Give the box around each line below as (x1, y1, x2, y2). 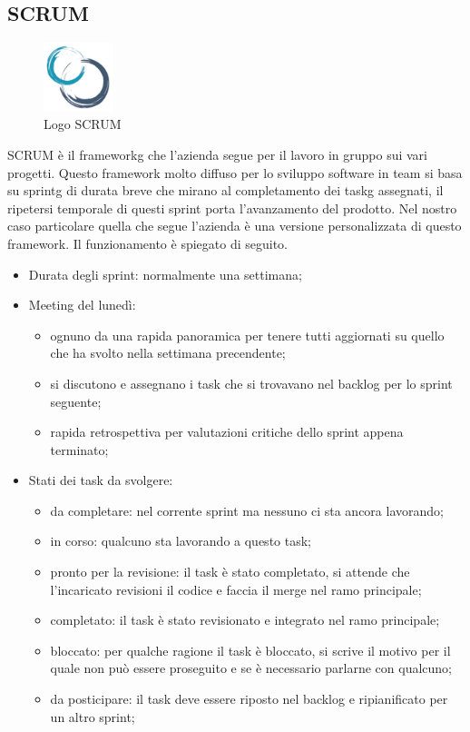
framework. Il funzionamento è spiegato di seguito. (7, 233, 289, 252)
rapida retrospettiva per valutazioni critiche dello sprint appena (50, 422, 404, 441)
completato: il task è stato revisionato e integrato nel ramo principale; (50, 610, 440, 629)
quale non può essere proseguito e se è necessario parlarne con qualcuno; (50, 658, 452, 678)
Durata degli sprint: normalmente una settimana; (28, 264, 302, 283)
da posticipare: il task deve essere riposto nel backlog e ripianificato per (50, 689, 448, 708)
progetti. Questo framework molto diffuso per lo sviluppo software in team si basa (7, 163, 463, 182)
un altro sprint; (50, 707, 135, 726)
